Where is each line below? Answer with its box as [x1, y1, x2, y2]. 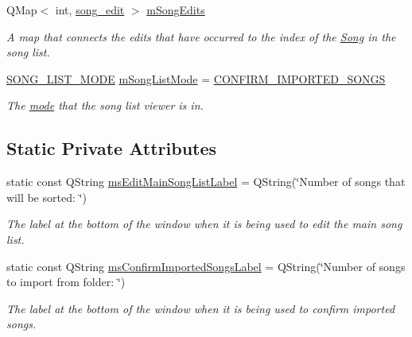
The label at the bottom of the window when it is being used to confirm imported [6, 300, 395, 316]
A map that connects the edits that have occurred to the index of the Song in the [6, 28, 396, 45]
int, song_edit [55, 2, 125, 17]
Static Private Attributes [6, 136, 217, 161]
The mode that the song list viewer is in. [6, 97, 204, 114]
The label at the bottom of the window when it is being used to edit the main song [6, 215, 402, 232]
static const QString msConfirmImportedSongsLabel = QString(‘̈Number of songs [6, 258, 406, 274]
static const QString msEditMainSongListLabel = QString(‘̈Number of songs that [6, 173, 406, 190]
